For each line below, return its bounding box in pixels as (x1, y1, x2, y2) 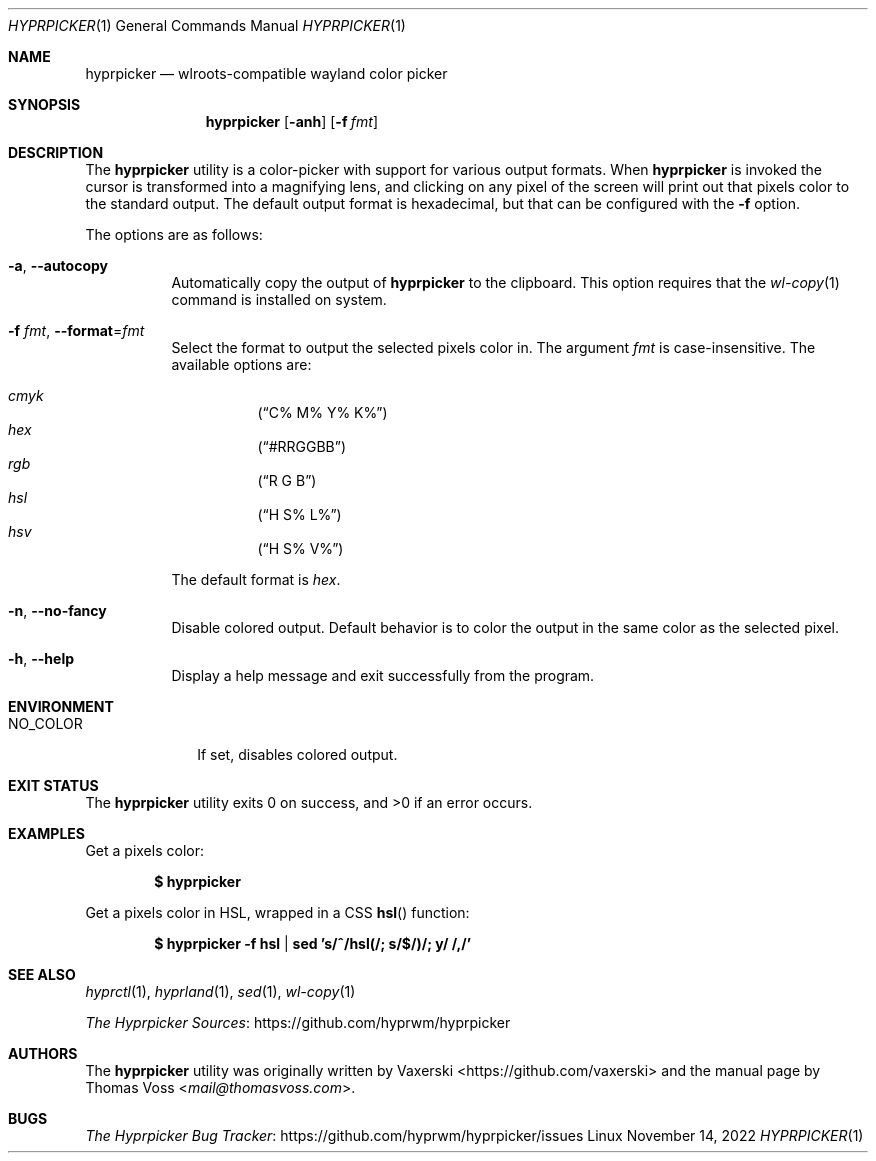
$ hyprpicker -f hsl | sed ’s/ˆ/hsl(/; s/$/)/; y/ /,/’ (154, 935, 472, 952)
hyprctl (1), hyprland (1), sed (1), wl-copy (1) (85, 983, 356, 1000)
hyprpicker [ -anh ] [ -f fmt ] (205, 113, 378, 130)
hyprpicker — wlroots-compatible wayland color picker (85, 65, 448, 82)
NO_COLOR (8, 715, 83, 732)
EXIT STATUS (8, 777, 99, 794)
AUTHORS (8, 1045, 78, 1062)
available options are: (171, 356, 312, 373)
